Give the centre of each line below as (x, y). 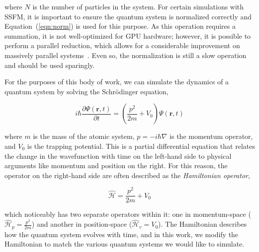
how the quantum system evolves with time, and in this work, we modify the (122, 234)
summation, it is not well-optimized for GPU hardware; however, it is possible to (128, 35)
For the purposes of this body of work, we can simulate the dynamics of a (117, 82)
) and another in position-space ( (82, 224)
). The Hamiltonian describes (203, 224)
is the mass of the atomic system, (84, 136)
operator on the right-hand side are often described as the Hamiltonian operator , (127, 175)
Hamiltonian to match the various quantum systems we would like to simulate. (125, 244)
